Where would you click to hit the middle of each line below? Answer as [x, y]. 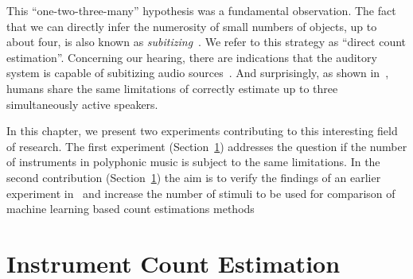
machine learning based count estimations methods [131, 209]
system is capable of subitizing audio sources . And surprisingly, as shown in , [198, 73]
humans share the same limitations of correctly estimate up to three [172, 88]
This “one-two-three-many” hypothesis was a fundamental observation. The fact [201, 10]
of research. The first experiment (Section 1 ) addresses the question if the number [207, 146]
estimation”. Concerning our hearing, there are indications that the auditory [192, 57]
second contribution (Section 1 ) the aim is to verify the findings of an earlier [194, 177]
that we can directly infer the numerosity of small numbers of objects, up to [192, 26]
